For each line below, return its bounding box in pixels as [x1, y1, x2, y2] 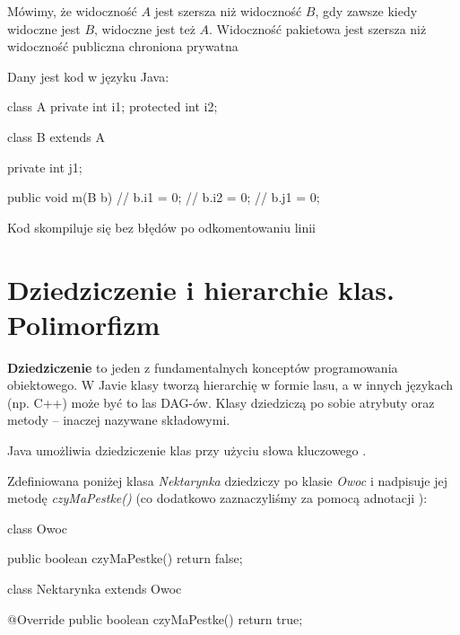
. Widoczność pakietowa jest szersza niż [209, 19, 427, 38]
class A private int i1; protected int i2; [7, 97, 218, 116]
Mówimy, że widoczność [7, 2, 137, 20]
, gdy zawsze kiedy [315, 2, 418, 20]
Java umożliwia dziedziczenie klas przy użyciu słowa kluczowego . [7, 441, 367, 460]
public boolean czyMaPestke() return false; [7, 549, 243, 568]
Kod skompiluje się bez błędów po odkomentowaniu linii [7, 217, 316, 236]
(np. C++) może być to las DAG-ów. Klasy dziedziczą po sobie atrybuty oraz [7, 392, 435, 411]
